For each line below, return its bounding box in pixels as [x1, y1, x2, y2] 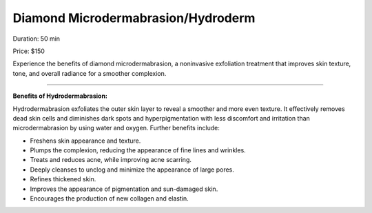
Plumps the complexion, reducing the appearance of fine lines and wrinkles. [30, 146, 246, 154]
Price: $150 [12, 47, 45, 55]
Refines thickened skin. [30, 175, 96, 183]
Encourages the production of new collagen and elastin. [30, 194, 189, 203]
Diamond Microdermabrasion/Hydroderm [12, 10, 256, 26]
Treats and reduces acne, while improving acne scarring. [30, 156, 192, 164]
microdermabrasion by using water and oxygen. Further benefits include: [12, 124, 220, 132]
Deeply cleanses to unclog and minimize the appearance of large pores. [30, 165, 234, 174]
